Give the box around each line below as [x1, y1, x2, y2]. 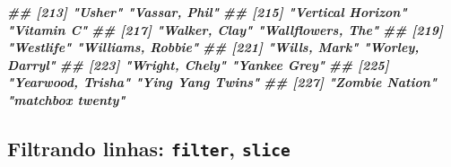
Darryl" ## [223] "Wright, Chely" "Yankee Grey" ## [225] [7, 55, 389, 74]
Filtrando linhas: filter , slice [7, 134, 291, 162]
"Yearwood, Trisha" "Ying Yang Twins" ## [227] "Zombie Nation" [7, 73, 438, 92]
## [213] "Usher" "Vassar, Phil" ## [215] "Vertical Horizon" [7, 3, 407, 21]
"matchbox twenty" [7, 90, 126, 109]
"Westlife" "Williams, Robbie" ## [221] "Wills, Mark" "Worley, [7, 38, 420, 57]
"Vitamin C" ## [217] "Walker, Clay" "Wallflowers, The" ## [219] [7, 20, 444, 39]
